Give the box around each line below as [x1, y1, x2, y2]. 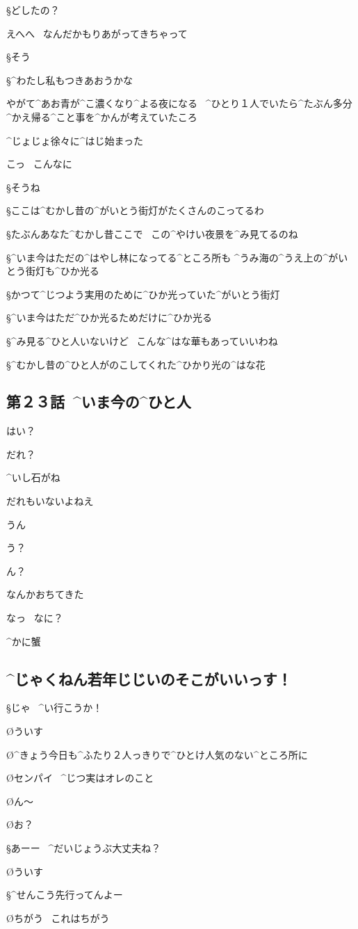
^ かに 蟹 [6, 633, 41, 648]
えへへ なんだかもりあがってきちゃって [6, 26, 188, 40]
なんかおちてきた [6, 587, 84, 601]
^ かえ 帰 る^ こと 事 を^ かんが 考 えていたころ [6, 109, 197, 124]
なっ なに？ [6, 611, 63, 625]
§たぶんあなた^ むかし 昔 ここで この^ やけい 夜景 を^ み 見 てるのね [6, 226, 298, 241]
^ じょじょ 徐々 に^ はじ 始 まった [6, 133, 144, 147]
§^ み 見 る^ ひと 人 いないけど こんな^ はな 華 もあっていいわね [6, 333, 278, 348]
